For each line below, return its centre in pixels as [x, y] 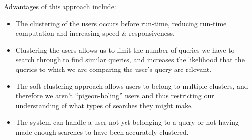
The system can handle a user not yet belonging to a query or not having [127, 122]
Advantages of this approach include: [60, 6]
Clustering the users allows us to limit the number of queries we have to [125, 49]
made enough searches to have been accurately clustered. [102, 131]
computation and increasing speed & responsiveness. [95, 33]
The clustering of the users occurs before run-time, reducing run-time [121, 23]
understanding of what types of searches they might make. [104, 105]
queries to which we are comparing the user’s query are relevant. [114, 69]
